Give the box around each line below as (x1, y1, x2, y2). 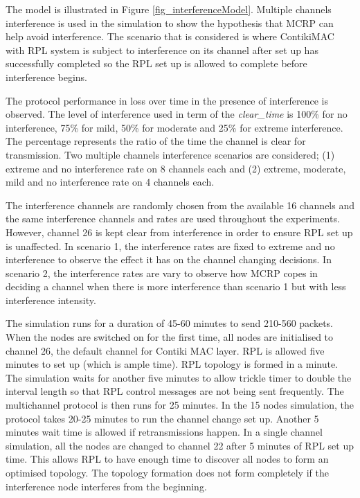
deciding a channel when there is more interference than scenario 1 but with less (6, 279, 346, 294)
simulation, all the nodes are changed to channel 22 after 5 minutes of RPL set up (6, 438, 354, 452)
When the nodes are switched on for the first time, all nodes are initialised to (6, 330, 334, 344)
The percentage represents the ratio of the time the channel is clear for (6, 134, 306, 148)
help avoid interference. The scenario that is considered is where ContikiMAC (6, 29, 334, 44)
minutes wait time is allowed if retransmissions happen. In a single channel (6, 425, 323, 439)
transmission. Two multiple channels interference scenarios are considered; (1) (6, 147, 335, 161)
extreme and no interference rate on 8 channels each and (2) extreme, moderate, (6, 161, 346, 175)
